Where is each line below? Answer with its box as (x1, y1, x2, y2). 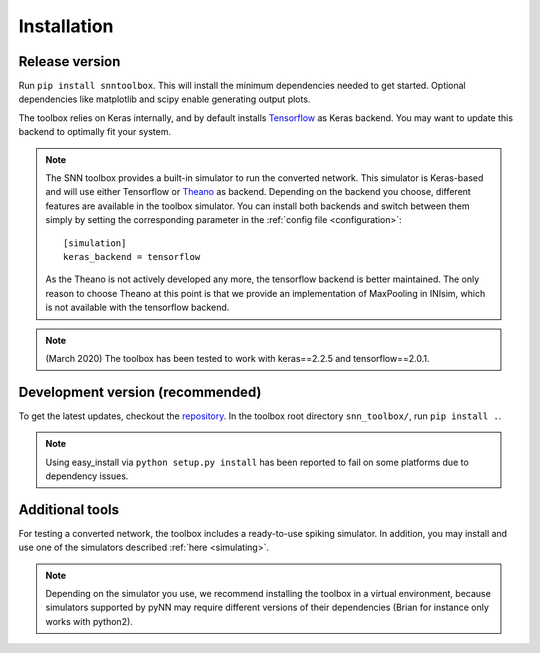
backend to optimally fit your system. (18, 126, 172, 138)
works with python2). (45, 615, 134, 627)
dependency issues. (45, 470, 129, 482)
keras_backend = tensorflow (63, 251, 201, 262)
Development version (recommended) (18, 383, 262, 400)
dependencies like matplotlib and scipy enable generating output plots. (18, 93, 311, 105)
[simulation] (63, 237, 127, 249)
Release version (18, 53, 121, 70)
